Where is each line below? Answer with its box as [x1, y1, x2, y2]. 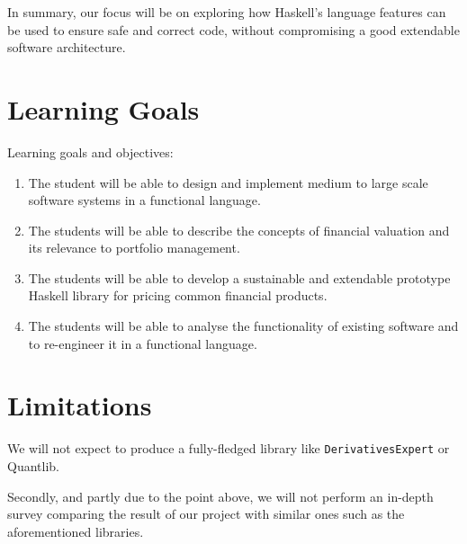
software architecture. [7, 38, 126, 57]
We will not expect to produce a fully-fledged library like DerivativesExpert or [7, 439, 450, 458]
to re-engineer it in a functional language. [28, 334, 257, 352]
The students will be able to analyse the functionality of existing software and [28, 317, 459, 335]
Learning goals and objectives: [7, 142, 174, 161]
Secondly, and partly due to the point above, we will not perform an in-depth [7, 486, 434, 505]
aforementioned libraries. [7, 522, 144, 540]
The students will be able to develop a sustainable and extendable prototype [28, 268, 451, 287]
